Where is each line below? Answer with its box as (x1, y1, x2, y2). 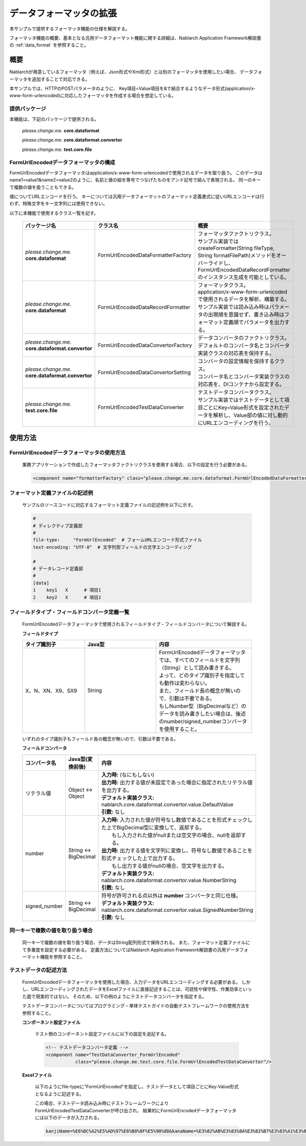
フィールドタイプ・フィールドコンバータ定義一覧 (9, 609, 130, 616)
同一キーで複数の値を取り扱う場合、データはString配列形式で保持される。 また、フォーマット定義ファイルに (22, 939, 250, 946)
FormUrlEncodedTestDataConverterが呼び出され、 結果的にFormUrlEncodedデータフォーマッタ (35, 1107, 237, 1113)
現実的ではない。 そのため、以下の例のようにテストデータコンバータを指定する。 (35, 993, 207, 999)
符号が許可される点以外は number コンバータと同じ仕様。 (101, 892, 241, 899)
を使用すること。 (159, 725, 200, 732)
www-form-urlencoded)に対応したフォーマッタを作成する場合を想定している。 (9, 93, 176, 99)
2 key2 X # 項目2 (33, 594, 101, 600)
